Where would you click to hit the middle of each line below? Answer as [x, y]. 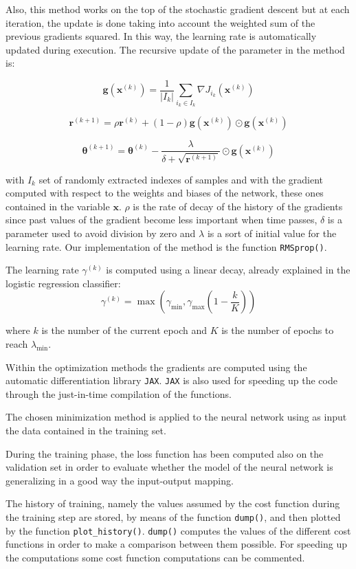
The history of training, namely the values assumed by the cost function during [173, 503]
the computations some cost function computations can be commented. [155, 557]
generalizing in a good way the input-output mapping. [120, 480]
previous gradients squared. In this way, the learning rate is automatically [161, 36]
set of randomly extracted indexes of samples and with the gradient [181, 179]
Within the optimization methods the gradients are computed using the [156, 367]
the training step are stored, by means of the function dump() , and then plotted [173, 517]
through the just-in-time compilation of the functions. [119, 393]
